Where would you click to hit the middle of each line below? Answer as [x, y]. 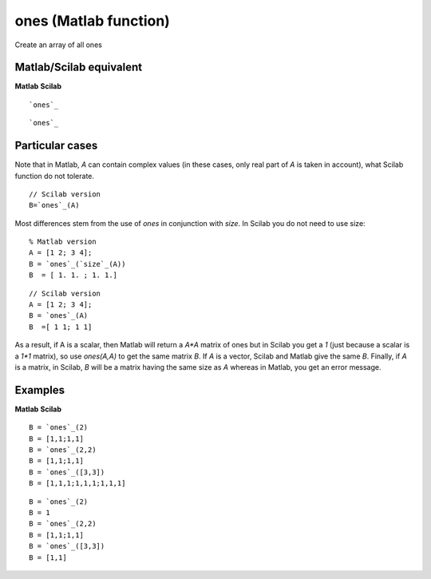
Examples [40, 390]
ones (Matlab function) [93, 21]
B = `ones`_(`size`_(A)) [77, 264]
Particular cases [56, 146]
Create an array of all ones [59, 45]
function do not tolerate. [55, 176]
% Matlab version [63, 242]
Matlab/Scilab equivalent [79, 67]
